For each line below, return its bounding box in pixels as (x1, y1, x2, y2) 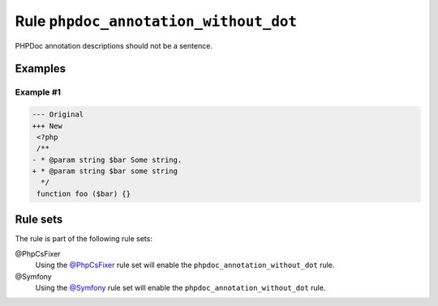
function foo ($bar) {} (36, 189, 131, 198)
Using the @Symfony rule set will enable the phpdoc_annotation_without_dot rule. (35, 283, 326, 292)
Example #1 (15, 87, 61, 98)
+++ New (32, 121, 62, 130)
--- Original (32, 110, 84, 119)
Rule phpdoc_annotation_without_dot (15, 12, 298, 30)
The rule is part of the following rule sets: (15, 234, 153, 244)
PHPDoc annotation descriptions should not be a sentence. (15, 40, 213, 50)
